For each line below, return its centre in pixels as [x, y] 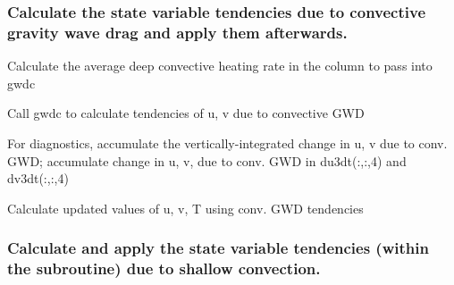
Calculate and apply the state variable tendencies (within [218, 248]
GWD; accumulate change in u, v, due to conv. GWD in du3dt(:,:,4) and [207, 160]
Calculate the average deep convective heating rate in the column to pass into [220, 66]
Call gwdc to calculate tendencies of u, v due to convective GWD [186, 113]
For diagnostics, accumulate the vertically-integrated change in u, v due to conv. [227, 142]
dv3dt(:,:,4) [38, 178]
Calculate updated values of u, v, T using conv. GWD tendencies [185, 208]
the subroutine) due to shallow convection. [164, 268]
